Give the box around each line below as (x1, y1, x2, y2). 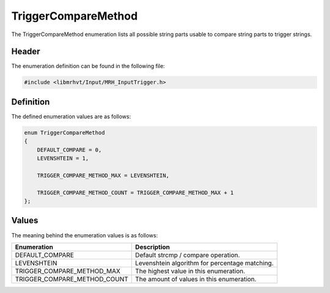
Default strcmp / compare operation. (135, 251, 240, 259)
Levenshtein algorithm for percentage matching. (135, 259, 274, 267)
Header (11, 46, 40, 57)
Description (135, 242, 170, 251)
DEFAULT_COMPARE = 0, (37, 146, 102, 153)
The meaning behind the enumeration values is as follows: (11, 231, 158, 239)
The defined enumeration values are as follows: (11, 113, 131, 120)
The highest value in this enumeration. (135, 267, 246, 275)
